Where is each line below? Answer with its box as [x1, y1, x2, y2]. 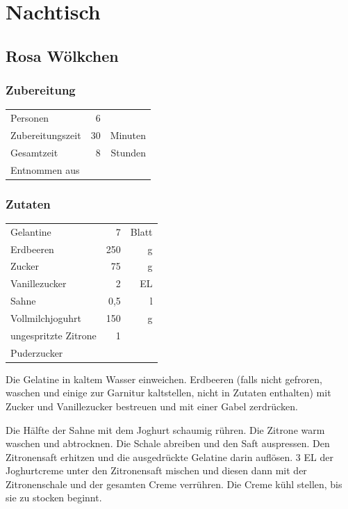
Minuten [110, 127, 146, 142]
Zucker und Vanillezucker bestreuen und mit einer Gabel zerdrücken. [6, 398, 298, 413]
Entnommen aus [10, 162, 80, 177]
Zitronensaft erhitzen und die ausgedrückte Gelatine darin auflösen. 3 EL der [6, 449, 333, 464]
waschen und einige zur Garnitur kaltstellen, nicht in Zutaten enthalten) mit [6, 385, 331, 400]
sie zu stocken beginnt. [6, 490, 102, 505]
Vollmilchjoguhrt [10, 310, 81, 325]
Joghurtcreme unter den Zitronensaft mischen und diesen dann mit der [6, 463, 307, 478]
